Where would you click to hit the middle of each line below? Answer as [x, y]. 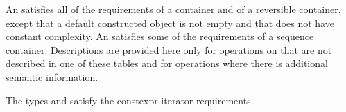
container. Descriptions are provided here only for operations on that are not [169, 49]
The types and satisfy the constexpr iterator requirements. [130, 100]
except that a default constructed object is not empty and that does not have [170, 22]
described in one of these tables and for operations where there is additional [167, 63]
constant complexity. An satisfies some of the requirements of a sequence [160, 36]
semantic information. [52, 76]
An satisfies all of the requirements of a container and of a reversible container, [173, 9]
